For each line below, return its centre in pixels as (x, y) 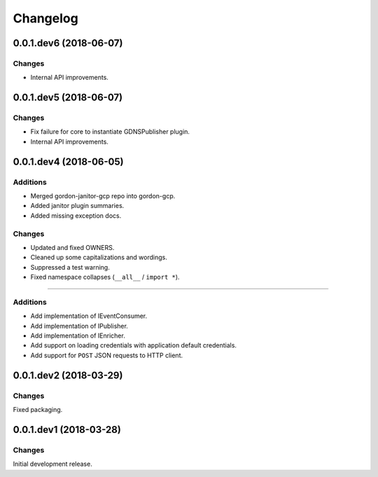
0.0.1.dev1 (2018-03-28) (67, 430)
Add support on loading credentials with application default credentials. (134, 345)
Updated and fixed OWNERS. (72, 247)
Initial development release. (52, 464)
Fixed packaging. (38, 409)
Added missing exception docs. (76, 215)
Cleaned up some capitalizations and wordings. (99, 257)
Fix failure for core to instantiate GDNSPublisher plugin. (110, 132)
